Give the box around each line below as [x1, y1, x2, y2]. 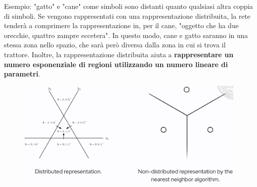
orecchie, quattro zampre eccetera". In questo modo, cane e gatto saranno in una [4, 30, 248, 40]
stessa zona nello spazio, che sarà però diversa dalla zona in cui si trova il [4, 39, 226, 50]
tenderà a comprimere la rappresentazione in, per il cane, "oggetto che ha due [4, 20, 239, 31]
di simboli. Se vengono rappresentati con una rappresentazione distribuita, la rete [4, 10, 251, 21]
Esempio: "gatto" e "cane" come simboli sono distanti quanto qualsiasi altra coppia [4, 1, 253, 11]
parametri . [4, 69, 41, 79]
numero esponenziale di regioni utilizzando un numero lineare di [4, 59, 228, 69]
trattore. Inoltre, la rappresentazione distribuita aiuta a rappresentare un [4, 49, 234, 59]
